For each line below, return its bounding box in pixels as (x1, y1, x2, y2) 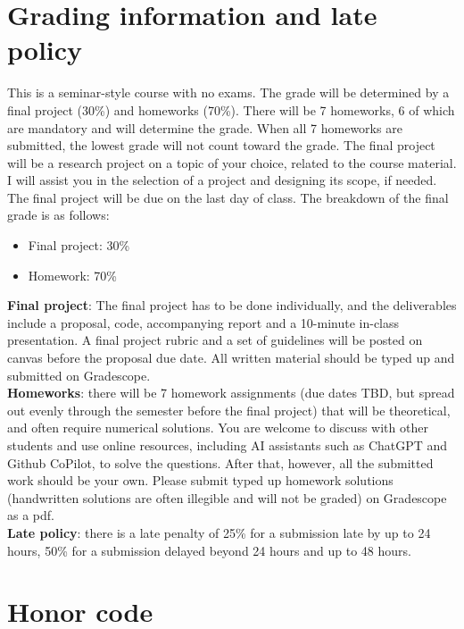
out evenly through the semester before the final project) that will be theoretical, (7, 400, 451, 419)
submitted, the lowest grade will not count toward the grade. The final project (7, 136, 435, 155)
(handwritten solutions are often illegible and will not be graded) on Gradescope (7, 488, 447, 507)
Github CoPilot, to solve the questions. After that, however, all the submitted (7, 453, 434, 472)
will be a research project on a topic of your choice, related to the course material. (7, 153, 457, 172)
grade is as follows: (7, 205, 110, 224)
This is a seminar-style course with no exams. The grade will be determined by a (7, 83, 450, 102)
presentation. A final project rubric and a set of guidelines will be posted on (7, 331, 423, 349)
